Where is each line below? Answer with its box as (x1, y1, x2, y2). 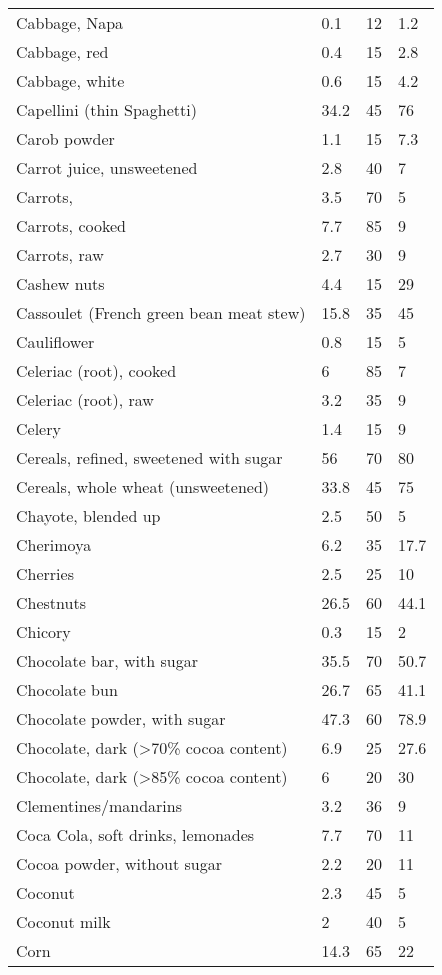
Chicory (16, 620, 71, 643)
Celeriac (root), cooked (16, 359, 177, 382)
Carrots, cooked (16, 214, 126, 237)
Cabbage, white (16, 69, 125, 92)
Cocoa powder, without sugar (16, 852, 222, 875)
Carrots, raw (16, 243, 104, 266)
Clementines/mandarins (16, 794, 183, 817)
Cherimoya (16, 533, 92, 556)
